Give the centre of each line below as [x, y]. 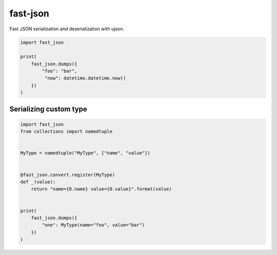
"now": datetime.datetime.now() [85, 78]
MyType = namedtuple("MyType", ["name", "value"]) [85, 153]
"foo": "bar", [60, 71]
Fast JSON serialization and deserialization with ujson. [67, 29]
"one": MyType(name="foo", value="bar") [93, 225]
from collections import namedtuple [66, 132]
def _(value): [38, 182]
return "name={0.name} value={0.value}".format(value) [101, 189]
